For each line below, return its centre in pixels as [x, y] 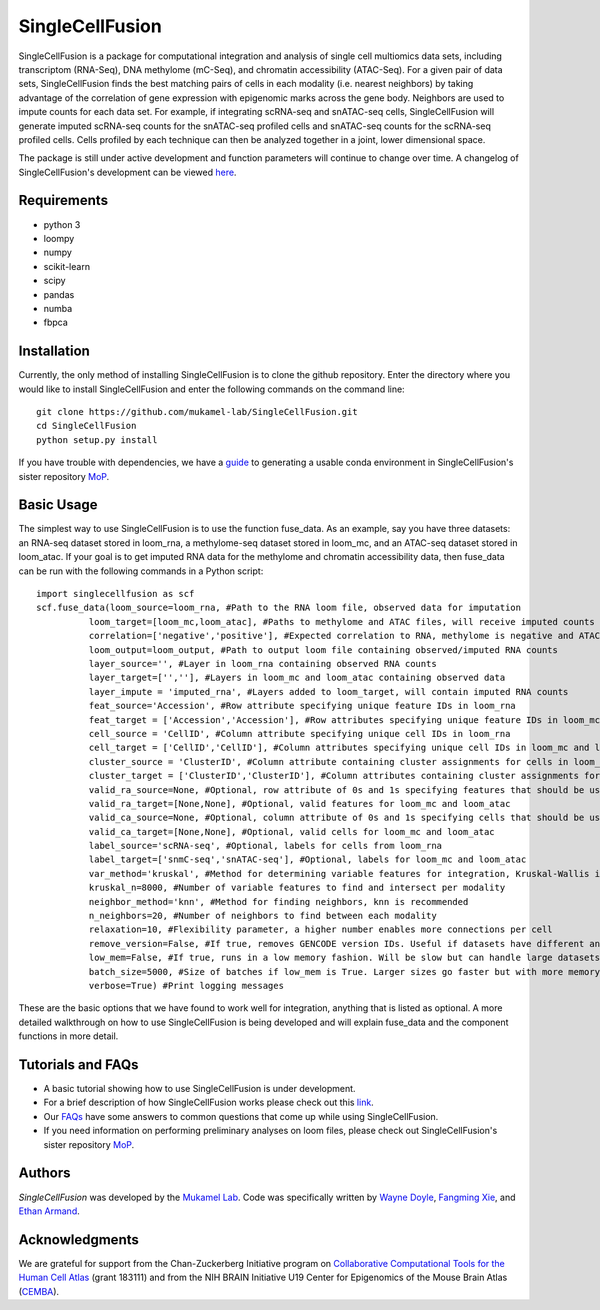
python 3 [62, 224]
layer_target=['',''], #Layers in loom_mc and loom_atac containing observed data [297, 678]
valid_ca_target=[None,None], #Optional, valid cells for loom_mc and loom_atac [291, 831]
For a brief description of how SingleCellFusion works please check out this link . [208, 1102]
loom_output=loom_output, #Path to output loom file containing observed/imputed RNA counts [323, 649]
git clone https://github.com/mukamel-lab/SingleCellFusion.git [197, 411]
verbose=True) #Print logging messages [186, 985]
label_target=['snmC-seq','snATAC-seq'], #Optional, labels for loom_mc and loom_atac [307, 859]
